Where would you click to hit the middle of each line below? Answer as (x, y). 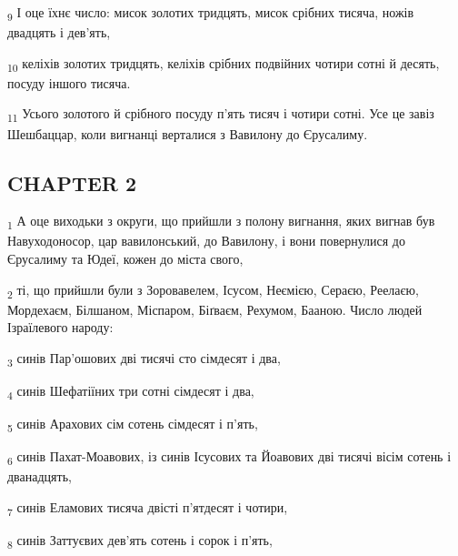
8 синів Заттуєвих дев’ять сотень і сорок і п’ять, (140, 541)
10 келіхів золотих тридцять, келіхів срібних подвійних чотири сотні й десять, (224, 64)
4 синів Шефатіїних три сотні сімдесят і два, (131, 392)
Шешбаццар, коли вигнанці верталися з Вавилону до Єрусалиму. (188, 133)
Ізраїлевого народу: (60, 327)
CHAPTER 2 (72, 182)
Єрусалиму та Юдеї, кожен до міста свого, (125, 259)
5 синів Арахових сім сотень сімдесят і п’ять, (133, 425)
